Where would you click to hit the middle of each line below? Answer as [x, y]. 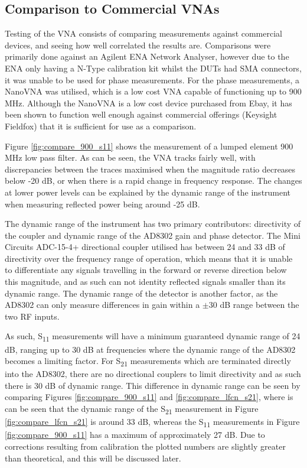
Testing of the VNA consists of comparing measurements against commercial [143, 33]
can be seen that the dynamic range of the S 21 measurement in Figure [132, 409]
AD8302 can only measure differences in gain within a [102, 305]
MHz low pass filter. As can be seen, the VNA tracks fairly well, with [130, 157]
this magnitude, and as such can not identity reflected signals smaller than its [145, 282]
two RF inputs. [32, 316]
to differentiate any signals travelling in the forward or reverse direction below [146, 270]
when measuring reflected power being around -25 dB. [102, 204]
